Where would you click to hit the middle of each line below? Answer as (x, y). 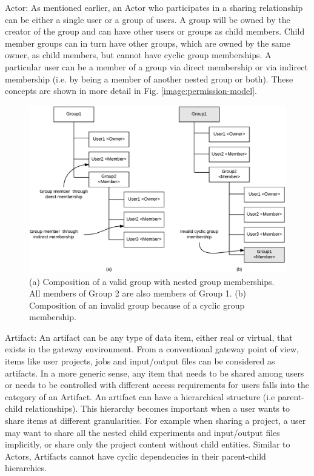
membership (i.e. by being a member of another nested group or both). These (149, 79)
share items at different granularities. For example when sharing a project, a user (155, 421)
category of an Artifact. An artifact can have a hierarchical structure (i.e (140, 396)
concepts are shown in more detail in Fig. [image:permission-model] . (131, 91)
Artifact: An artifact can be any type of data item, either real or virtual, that (149, 337)
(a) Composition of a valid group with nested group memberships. (152, 281)
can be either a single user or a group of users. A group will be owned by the (148, 19)
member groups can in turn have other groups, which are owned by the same (148, 43)
